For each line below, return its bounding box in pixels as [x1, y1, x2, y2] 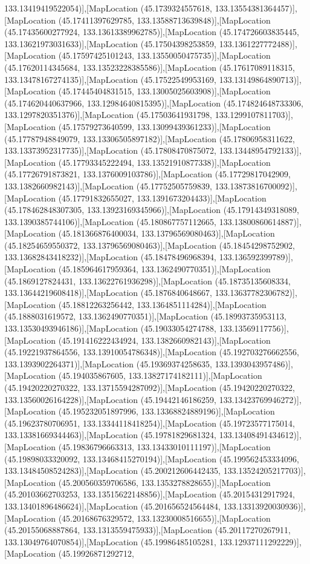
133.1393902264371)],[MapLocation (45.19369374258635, [4, 357, 213, 370]
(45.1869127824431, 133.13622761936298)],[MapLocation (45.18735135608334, [4, 274, 291, 287]
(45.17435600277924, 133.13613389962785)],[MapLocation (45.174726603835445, [4, 25, 299, 38]
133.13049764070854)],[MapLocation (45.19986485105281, [4, 535, 217, 548]
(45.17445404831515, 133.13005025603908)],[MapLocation [58, 85, 271, 97]
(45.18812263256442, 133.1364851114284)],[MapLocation [58, 298, 266, 310]
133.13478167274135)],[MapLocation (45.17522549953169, [4, 73, 217, 85]
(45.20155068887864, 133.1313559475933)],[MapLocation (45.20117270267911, [4, 523, 291, 536]
